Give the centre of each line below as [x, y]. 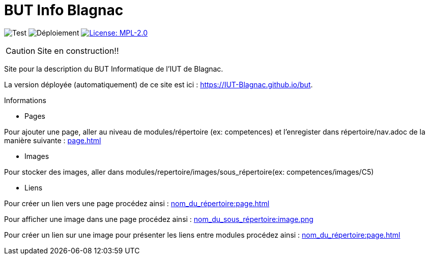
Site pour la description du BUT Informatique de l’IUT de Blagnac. [114, 69]
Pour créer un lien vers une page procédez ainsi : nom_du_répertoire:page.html [137, 203]
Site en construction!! [78, 51]
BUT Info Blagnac [64, 10]
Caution [21, 51]
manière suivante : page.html [53, 140]
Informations [25, 100]
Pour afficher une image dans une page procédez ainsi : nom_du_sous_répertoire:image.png [159, 219]
